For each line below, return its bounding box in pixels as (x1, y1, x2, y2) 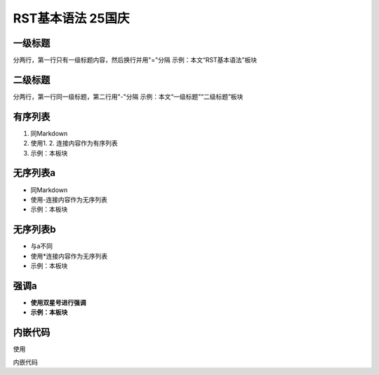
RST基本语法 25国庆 (13, 11, 130, 26)
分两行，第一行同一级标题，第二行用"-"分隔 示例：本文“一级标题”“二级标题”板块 (13, 92, 244, 101)
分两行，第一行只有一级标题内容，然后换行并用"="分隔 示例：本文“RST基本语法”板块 (13, 56, 258, 64)
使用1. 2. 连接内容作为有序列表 (30, 139, 119, 147)
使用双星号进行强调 (30, 298, 86, 306)
